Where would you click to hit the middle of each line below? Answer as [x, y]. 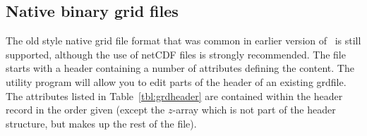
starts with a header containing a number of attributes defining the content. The [180, 68]
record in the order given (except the [85, 110]
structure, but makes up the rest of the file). [101, 123]
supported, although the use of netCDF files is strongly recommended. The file [176, 54]
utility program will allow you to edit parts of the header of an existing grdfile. [176, 81]
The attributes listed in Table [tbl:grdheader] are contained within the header [174, 95]
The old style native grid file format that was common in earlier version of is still [183, 41]
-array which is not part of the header [254, 110]
